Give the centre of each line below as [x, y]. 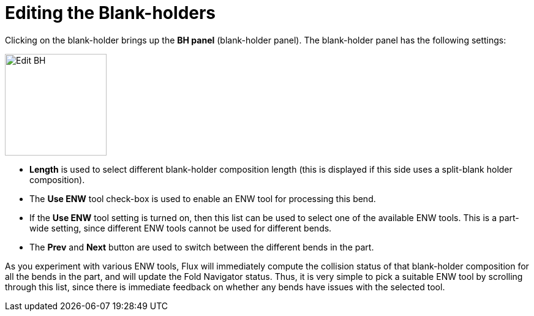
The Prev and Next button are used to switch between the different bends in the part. [202, 247]
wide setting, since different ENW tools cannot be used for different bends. [181, 228]
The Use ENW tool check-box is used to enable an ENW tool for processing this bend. [203, 198]
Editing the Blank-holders [111, 13]
